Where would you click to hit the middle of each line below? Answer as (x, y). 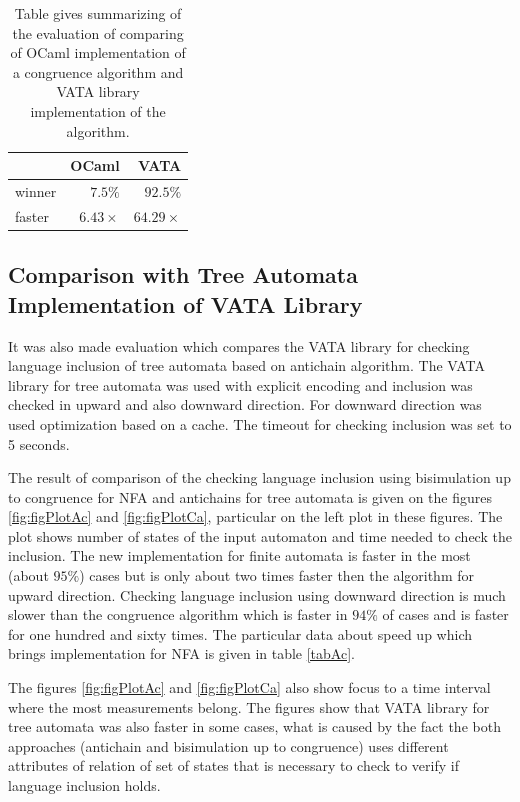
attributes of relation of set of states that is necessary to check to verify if (233, 765)
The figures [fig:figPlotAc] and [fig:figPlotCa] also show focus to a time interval (249, 687)
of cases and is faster (445, 614)
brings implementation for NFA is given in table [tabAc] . (181, 653)
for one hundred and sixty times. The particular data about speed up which (240, 633)
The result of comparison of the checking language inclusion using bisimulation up (259, 477)
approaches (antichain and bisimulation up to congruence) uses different (228, 745)
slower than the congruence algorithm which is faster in (178, 614)
